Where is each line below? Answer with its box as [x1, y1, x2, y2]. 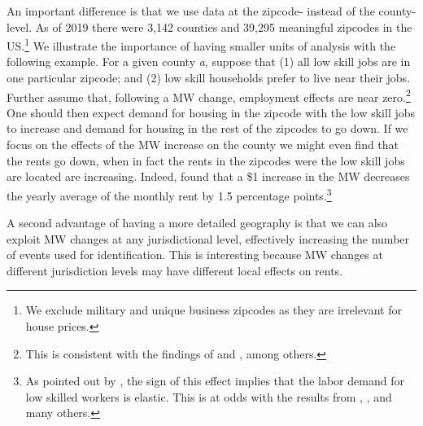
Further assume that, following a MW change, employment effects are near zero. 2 [7, 86, 411, 105]
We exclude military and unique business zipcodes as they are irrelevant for [25, 301, 402, 318]
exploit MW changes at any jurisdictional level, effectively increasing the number [7, 230, 410, 247]
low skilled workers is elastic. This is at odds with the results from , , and [25, 388, 392, 405]
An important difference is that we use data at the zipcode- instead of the [7, 2, 375, 19]
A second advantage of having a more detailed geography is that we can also [7, 214, 388, 231]
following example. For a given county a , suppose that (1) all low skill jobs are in [7, 53, 411, 70]
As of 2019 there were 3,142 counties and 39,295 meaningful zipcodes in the [35, 18, 412, 35]
